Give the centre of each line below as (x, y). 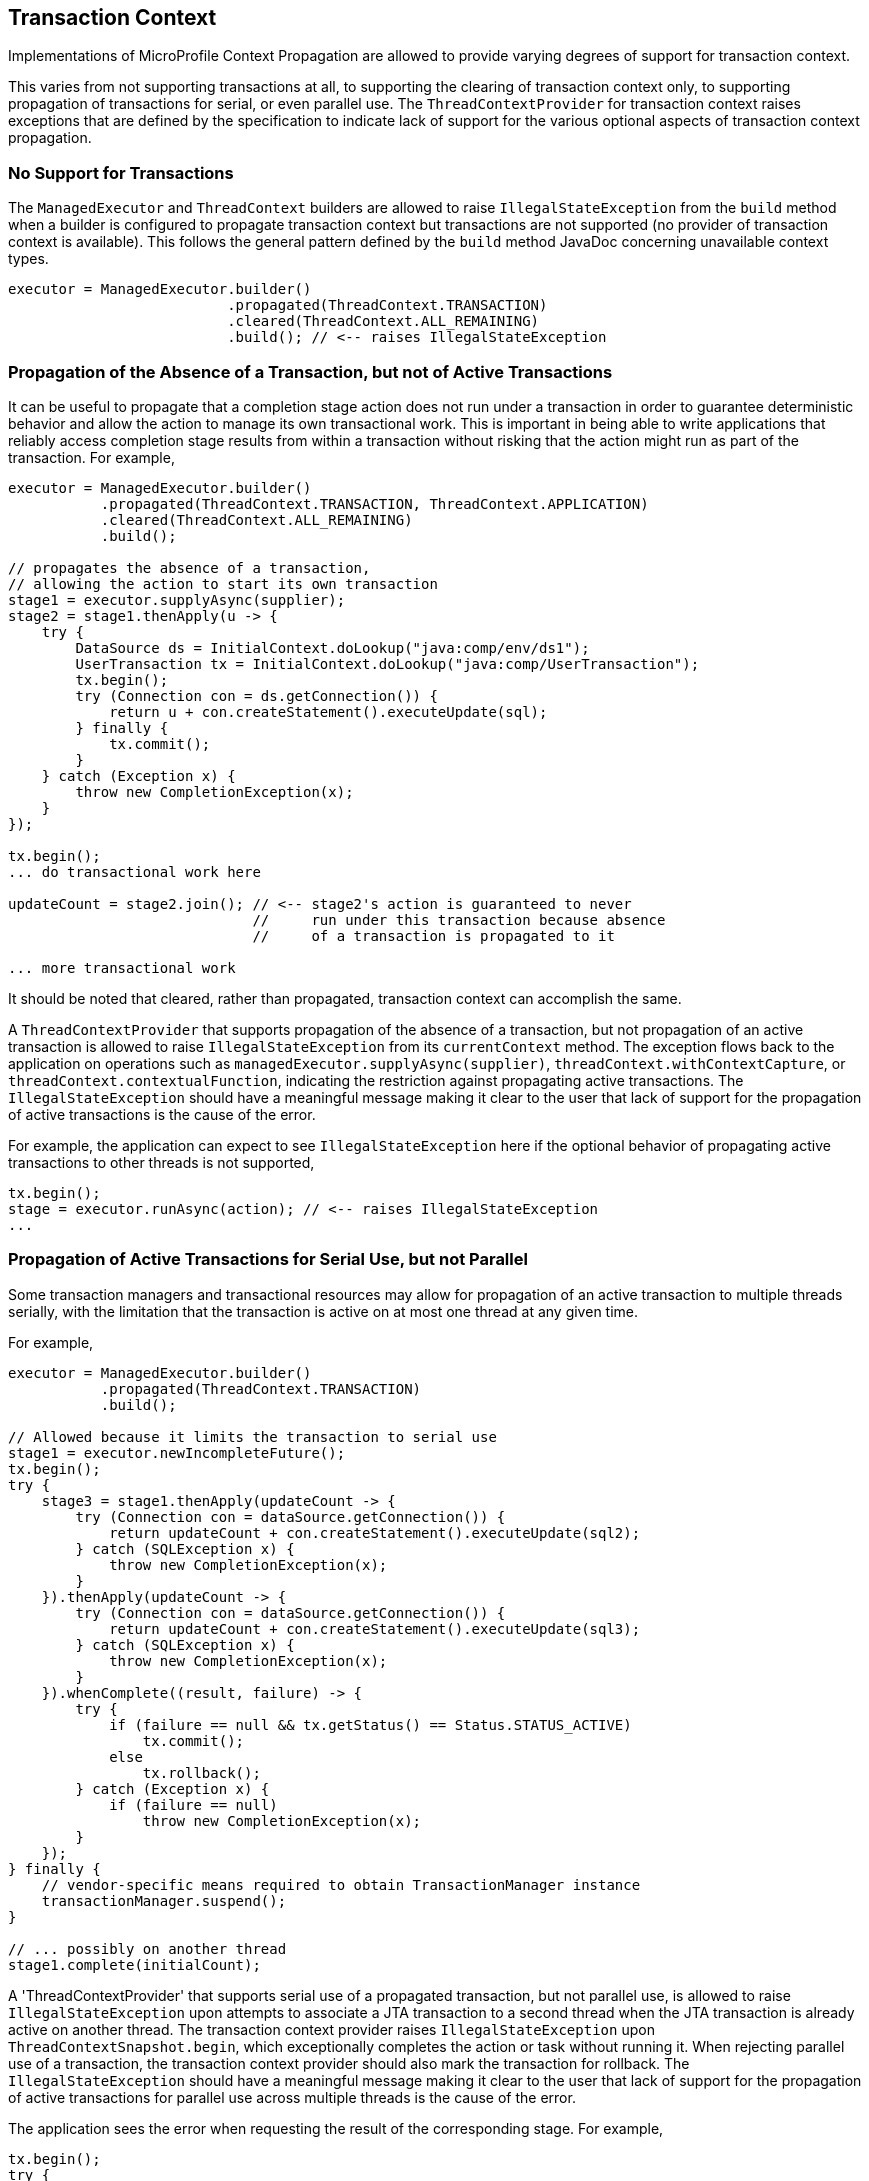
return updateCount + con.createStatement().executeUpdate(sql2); (375, 1532)
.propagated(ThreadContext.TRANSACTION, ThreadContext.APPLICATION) (374, 503)
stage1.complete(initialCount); (134, 1964)
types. (28, 259)
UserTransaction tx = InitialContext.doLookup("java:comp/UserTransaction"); (387, 663)
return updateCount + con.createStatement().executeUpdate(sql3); (375, 1628)
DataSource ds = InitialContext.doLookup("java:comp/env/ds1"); (332, 647)
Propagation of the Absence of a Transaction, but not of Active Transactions (310, 371)
